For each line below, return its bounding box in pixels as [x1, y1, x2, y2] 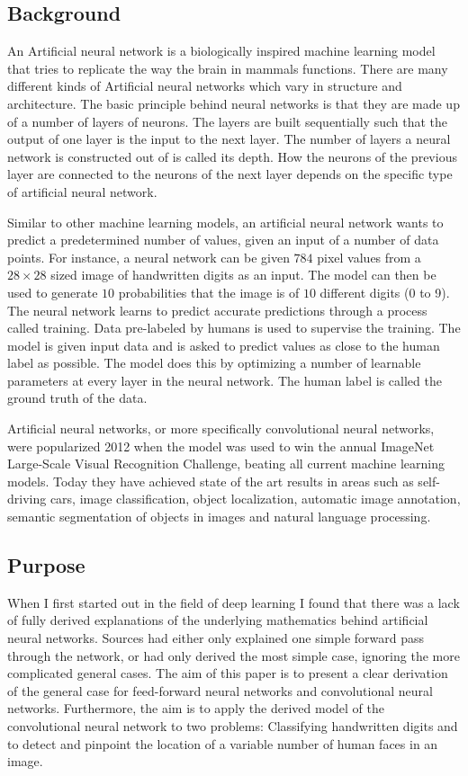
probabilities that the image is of [118, 282, 300, 301]
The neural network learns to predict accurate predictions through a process [7, 300, 427, 319]
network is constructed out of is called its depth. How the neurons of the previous [7, 147, 457, 165]
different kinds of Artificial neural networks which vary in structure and [7, 76, 402, 95]
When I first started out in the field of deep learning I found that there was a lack [7, 593, 460, 611]
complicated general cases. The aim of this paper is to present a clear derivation [7, 664, 448, 682]
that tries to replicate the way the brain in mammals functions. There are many [7, 58, 448, 77]
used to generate [7, 282, 98, 301]
